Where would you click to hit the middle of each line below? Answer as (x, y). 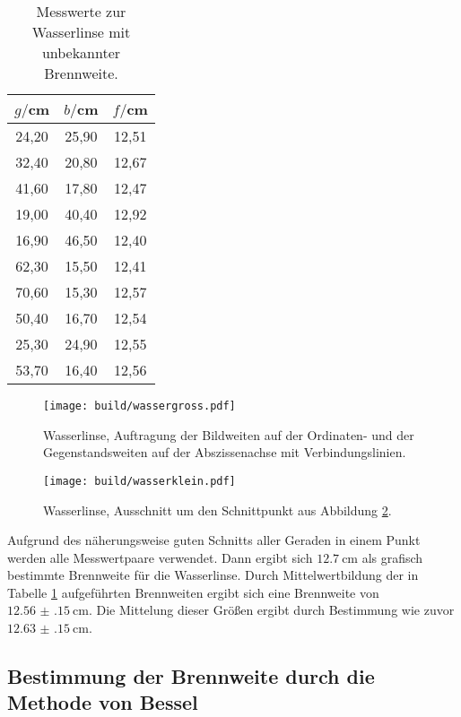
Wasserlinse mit (81, 32)
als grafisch (392, 557)
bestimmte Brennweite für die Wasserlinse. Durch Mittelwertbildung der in (213, 575)
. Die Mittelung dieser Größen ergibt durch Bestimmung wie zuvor (271, 610)
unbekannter (81, 52)
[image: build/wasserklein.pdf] (139, 481)
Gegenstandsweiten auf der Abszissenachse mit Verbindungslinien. (225, 452)
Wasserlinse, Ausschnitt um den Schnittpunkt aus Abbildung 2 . (217, 510)
